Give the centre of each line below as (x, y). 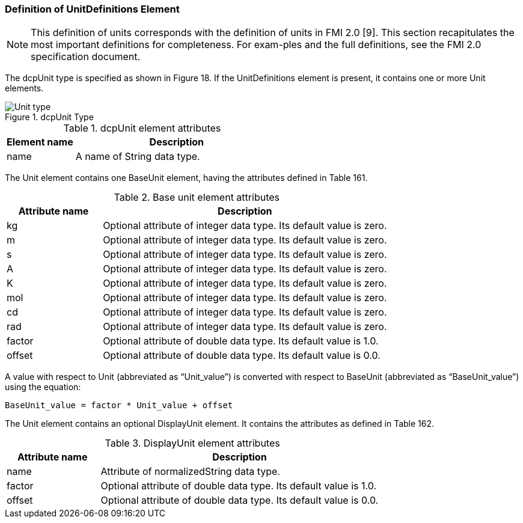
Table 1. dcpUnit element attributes (142, 128)
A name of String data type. (138, 157)
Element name (40, 142)
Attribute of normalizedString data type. (190, 472)
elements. (24, 88)
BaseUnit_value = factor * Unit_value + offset (119, 405)
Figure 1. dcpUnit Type (49, 117)
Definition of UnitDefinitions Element (92, 9)
